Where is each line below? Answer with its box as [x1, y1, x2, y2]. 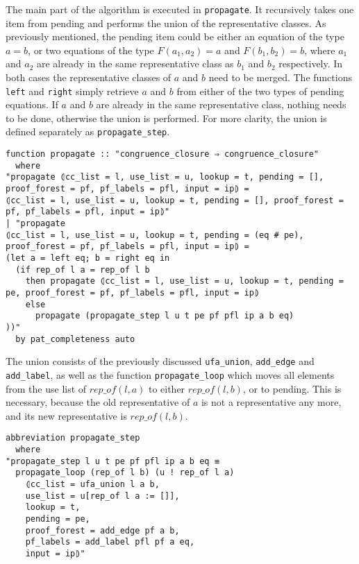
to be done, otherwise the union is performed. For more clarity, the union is [6, 110, 327, 125]
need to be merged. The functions [208, 70, 352, 85]
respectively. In [278, 56, 343, 71]
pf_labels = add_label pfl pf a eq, [25, 537, 195, 547]
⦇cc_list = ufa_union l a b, [25, 479, 160, 489]
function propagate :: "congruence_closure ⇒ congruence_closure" [6, 149, 319, 160]
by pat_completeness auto [15, 334, 135, 344]
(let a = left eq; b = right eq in [6, 253, 170, 264]
